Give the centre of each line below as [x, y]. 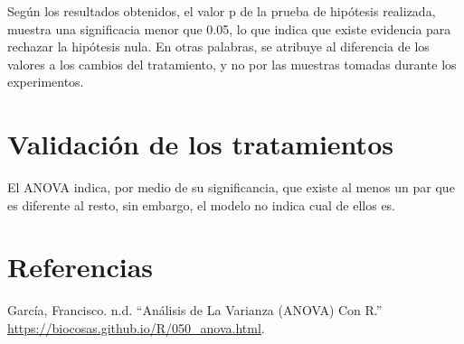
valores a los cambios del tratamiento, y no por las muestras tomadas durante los [232, 64]
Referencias [80, 267]
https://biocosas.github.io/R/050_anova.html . [136, 328]
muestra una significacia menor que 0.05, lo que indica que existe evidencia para [229, 28]
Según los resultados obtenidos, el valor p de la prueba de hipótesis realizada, [222, 11]
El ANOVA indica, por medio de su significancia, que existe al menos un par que [231, 187]
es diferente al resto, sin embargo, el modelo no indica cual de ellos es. [202, 205]
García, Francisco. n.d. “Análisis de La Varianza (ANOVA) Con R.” [195, 310]
